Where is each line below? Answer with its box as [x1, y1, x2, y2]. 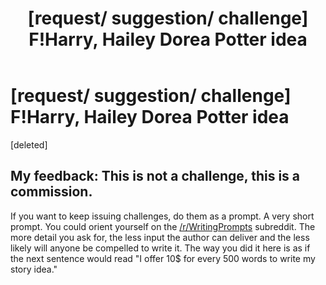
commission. [10, 183, 93, 201]
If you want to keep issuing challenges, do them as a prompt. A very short [10, 210, 315, 222]
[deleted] [10, 138, 48, 151]
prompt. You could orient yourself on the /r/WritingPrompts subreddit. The [10, 220, 316, 232]
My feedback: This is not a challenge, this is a [10, 168, 301, 185]
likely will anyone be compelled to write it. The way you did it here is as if [10, 242, 311, 254]
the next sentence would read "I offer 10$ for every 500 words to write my [10, 252, 316, 264]
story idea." [10, 263, 58, 275]
